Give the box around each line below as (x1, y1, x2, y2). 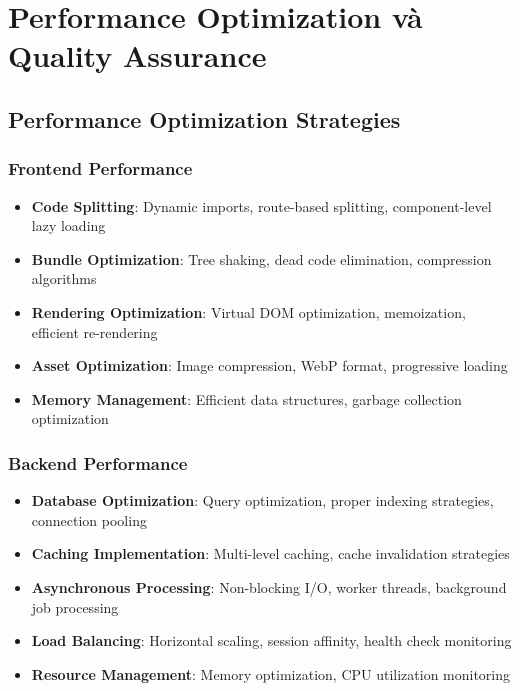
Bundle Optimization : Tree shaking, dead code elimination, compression (31, 248, 492, 269)
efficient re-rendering (31, 321, 158, 342)
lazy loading (31, 215, 106, 236)
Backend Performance (8, 450, 188, 475)
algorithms (31, 268, 97, 289)
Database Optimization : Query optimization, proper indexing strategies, (31, 490, 494, 511)
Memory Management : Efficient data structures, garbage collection (31, 388, 462, 409)
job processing (31, 596, 119, 617)
